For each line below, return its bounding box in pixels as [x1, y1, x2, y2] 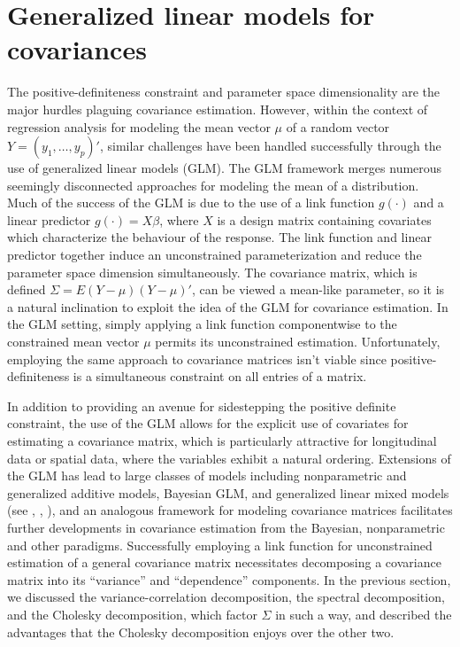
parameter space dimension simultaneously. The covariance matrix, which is [7, 262, 418, 281]
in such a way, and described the [275, 604, 452, 623]
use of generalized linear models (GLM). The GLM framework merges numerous [7, 159, 442, 177]
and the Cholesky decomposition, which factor [7, 604, 257, 623]
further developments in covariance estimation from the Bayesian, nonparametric [7, 518, 445, 536]
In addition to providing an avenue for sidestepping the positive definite [7, 396, 396, 415]
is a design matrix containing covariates [217, 210, 432, 229]
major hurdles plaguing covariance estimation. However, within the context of [7, 99, 428, 118]
